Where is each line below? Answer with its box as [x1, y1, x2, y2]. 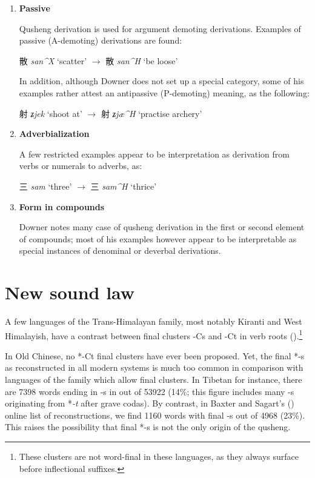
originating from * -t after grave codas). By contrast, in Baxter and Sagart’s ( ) [5, 397, 294, 410]
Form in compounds [19, 200, 105, 213]
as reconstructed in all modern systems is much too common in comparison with [5, 361, 303, 374]
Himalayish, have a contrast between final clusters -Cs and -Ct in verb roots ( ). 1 [5, 327, 303, 342]
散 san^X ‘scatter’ [19, 54, 87, 67]
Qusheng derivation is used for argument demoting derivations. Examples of [19, 22, 301, 35]
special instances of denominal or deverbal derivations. [19, 244, 221, 257]
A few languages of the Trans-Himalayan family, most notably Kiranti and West [5, 315, 302, 328]
